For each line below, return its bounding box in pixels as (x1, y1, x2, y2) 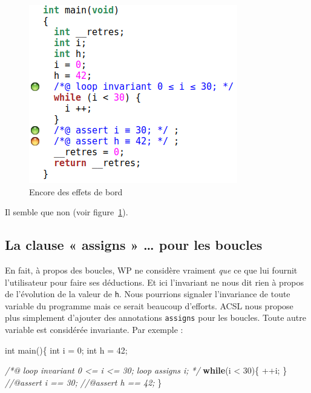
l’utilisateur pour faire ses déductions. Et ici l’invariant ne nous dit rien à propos (5, 275, 304, 288)
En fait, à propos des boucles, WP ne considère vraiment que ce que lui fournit (5, 263, 298, 276)
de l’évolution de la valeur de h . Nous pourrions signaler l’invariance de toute (5, 287, 290, 300)
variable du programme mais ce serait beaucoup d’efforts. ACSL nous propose (5, 299, 293, 312)
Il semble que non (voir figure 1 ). (5, 206, 128, 218)
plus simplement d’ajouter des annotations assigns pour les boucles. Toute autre (5, 311, 306, 324)
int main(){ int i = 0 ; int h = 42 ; (5, 343, 128, 356)
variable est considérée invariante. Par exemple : (5, 323, 183, 336)
